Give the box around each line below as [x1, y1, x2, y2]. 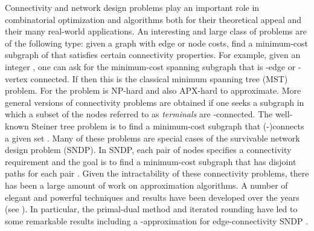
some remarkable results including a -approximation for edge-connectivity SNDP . [5, 214, 309, 227]
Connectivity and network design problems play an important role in [5, 1, 260, 13]
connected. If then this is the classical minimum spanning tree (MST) [30, 72, 288, 85]
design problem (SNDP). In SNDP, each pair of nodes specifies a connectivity [5, 143, 292, 156]
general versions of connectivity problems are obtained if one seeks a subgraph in [5, 96, 304, 108]
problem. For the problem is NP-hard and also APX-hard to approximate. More [5, 84, 301, 97]
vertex [5, 72, 28, 85]
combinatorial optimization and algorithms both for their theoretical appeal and [5, 13, 302, 25]
